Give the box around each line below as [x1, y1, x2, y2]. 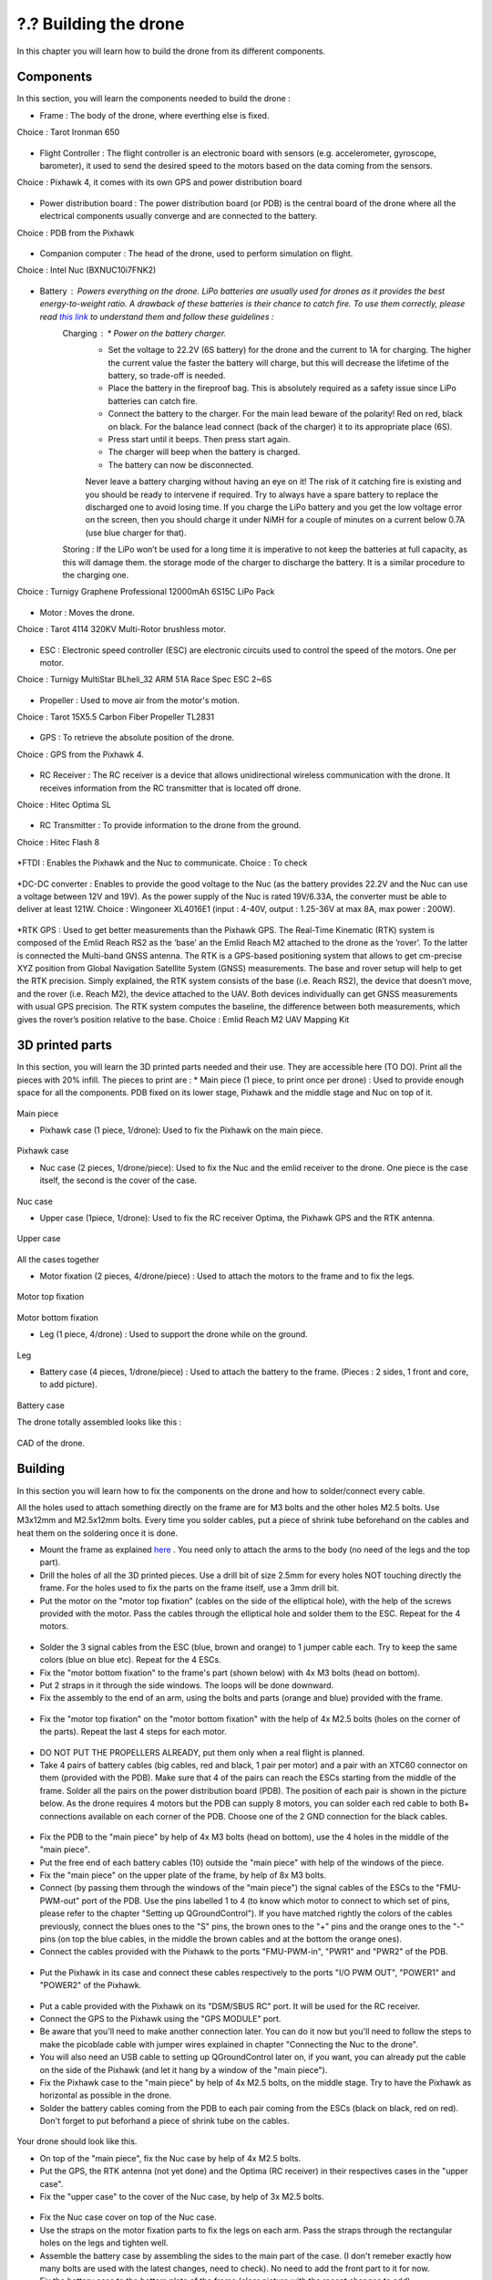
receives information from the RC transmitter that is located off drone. [39, 782, 302, 793]
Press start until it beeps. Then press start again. [108, 434, 291, 445]
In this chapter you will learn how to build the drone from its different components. [16, 46, 325, 57]
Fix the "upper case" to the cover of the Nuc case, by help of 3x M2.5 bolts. [39, 2192, 324, 2202]
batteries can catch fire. [108, 395, 198, 406]
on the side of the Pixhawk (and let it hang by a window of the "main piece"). [39, 2064, 328, 2075]
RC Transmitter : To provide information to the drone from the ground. [39, 820, 302, 831]
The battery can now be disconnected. [108, 459, 254, 470]
